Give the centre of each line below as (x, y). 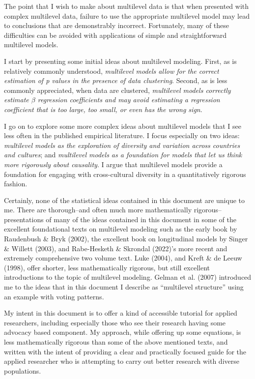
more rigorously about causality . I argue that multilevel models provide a (113, 164)
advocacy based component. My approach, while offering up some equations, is (123, 332)
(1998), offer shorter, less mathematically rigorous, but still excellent (107, 267)
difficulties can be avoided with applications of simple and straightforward (115, 35)
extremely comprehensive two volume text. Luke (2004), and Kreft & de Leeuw (123, 258)
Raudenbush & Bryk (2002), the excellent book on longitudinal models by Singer (126, 239)
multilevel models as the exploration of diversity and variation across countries (122, 145)
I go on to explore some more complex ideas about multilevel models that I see (123, 126)
